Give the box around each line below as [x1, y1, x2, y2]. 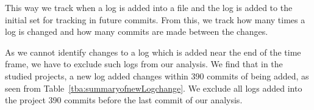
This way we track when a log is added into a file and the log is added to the [5, 1, 293, 13]
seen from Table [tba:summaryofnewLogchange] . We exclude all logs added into [5, 81, 302, 94]
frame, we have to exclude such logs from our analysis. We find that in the [5, 57, 283, 70]
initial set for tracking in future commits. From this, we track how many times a [5, 13, 305, 26]
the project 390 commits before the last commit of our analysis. [5, 94, 243, 106]
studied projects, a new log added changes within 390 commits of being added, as [5, 69, 309, 82]
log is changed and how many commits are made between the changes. [5, 25, 268, 38]
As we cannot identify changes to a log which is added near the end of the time [5, 45, 301, 58]
